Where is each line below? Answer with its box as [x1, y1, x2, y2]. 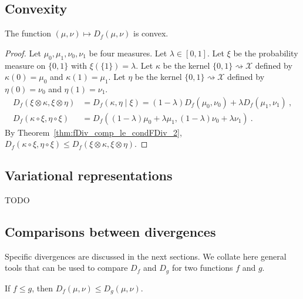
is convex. [133, 27, 169, 39]
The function [5, 27, 51, 39]
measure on [5, 59, 46, 71]
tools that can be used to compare [5, 261, 128, 274]
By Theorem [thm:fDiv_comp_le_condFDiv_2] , [5, 126, 182, 138]
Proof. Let [5, 46, 41, 59]
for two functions [171, 261, 233, 274]
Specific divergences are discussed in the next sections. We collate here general [5, 250, 287, 262]
